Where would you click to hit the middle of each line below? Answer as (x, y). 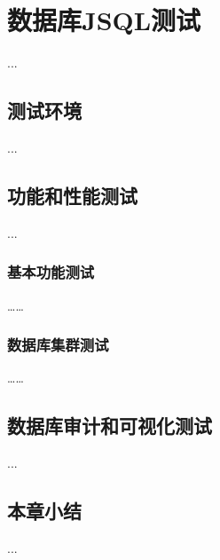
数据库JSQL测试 (104, 20)
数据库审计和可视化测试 (110, 426)
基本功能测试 (51, 272)
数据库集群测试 (58, 345)
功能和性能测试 (72, 195)
